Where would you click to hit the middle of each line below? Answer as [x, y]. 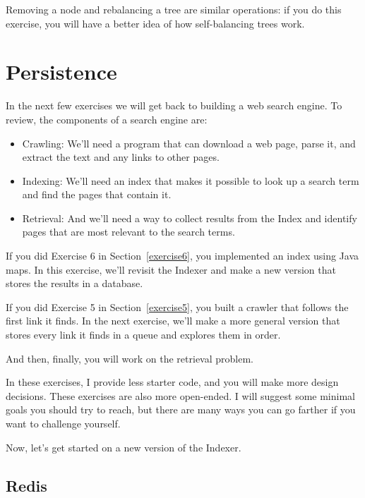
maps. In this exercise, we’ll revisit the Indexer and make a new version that [171, 269]
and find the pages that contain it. [97, 194]
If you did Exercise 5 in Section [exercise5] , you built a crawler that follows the [177, 306]
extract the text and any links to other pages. [121, 157]
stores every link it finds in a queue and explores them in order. [143, 335]
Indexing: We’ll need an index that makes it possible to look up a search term [191, 180]
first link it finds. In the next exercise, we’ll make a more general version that [173, 321]
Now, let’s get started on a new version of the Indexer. [124, 447]
